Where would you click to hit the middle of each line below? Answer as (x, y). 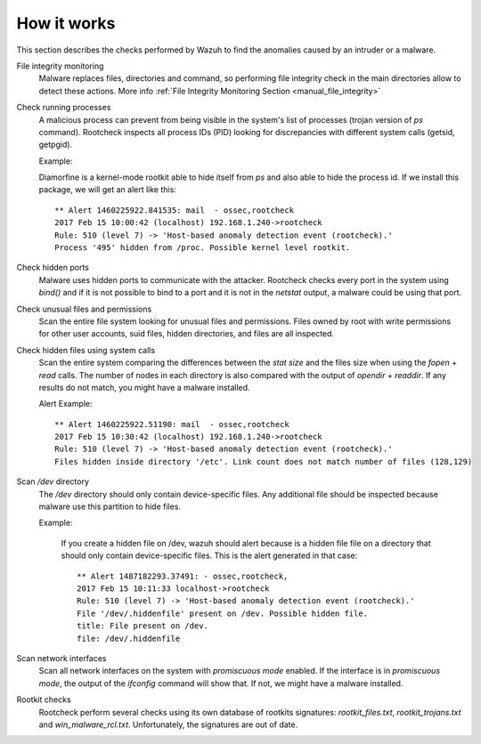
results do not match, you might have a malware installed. (144, 387)
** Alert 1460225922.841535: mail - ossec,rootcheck (174, 210)
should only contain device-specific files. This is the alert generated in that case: (209, 555)
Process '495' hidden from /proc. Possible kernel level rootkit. (203, 248)
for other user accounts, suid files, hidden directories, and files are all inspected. (186, 334)
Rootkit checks (44, 700)
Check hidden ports (53, 268)
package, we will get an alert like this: (108, 190)
